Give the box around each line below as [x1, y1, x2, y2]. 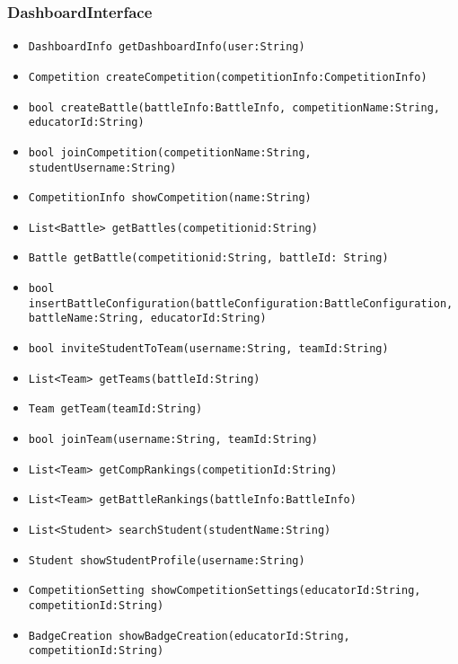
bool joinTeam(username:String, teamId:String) [28, 433, 318, 447]
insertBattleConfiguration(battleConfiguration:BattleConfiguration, [28, 297, 454, 310]
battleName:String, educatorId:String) [28, 312, 267, 325]
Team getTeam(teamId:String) [28, 403, 203, 416]
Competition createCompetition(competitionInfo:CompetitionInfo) [28, 70, 427, 84]
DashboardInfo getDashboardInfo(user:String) [28, 40, 305, 54]
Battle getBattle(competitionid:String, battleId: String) [28, 252, 389, 265]
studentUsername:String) [28, 161, 177, 174]
